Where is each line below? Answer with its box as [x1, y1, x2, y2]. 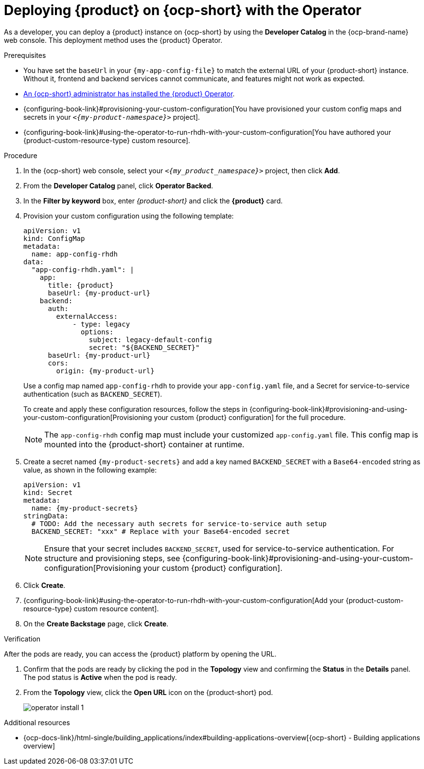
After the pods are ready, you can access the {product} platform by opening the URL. [4, 649, 277, 658]
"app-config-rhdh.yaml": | [31, 265, 134, 274]
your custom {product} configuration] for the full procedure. [154, 413, 346, 421]
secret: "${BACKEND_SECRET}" [88, 343, 200, 351]
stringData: [23, 512, 69, 520]
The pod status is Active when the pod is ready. [23, 673, 177, 681]
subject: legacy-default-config [88, 335, 212, 344]
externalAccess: [56, 312, 118, 320]
